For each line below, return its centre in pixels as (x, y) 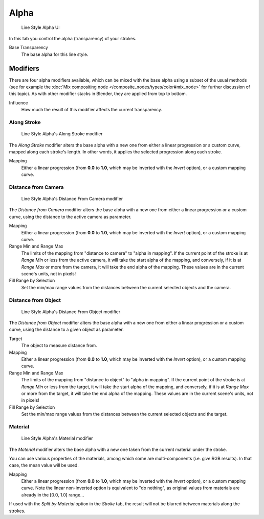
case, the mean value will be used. (44, 465)
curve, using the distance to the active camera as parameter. (70, 217)
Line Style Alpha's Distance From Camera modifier (72, 199)
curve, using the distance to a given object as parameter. (66, 330)
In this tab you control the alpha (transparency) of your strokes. (73, 38)
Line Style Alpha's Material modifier (57, 438)
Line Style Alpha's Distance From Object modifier (71, 312)
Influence (19, 102)
